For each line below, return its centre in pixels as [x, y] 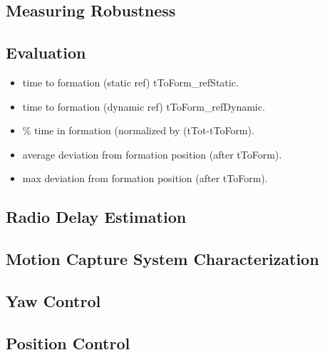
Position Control [68, 342]
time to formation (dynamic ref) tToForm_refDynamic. [144, 106]
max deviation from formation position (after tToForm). [145, 178]
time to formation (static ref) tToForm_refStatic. [130, 82]
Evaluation [46, 52]
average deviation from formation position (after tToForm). [152, 154]
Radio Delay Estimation [96, 217]
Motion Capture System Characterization [162, 259]
